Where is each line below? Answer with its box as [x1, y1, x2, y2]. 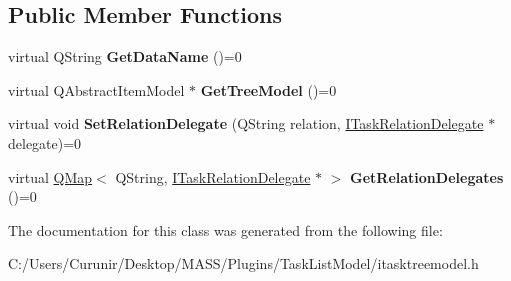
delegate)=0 [8, 132, 82, 153]
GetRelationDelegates [350, 166, 504, 187]
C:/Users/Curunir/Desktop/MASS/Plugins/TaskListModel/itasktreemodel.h [8, 253, 479, 274]
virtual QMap [8, 166, 93, 187]
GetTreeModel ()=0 [200, 79, 337, 100]
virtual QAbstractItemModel [8, 79, 185, 100]
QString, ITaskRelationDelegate [115, 166, 311, 187]
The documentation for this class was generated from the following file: [8, 219, 443, 240]
